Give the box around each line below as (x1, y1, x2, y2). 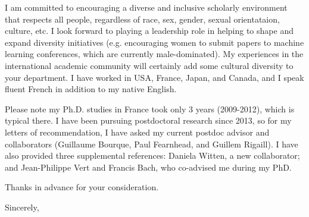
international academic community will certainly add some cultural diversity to (5, 59, 294, 71)
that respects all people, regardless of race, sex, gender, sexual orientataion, (5, 12, 280, 25)
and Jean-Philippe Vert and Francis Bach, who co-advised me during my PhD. (5, 161, 292, 173)
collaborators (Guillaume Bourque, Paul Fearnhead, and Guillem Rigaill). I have (5, 137, 298, 150)
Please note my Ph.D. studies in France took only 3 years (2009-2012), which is (5, 102, 295, 115)
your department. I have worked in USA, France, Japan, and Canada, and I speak (5, 71, 304, 83)
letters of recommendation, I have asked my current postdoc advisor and (5, 125, 270, 138)
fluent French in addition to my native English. (5, 83, 177, 95)
